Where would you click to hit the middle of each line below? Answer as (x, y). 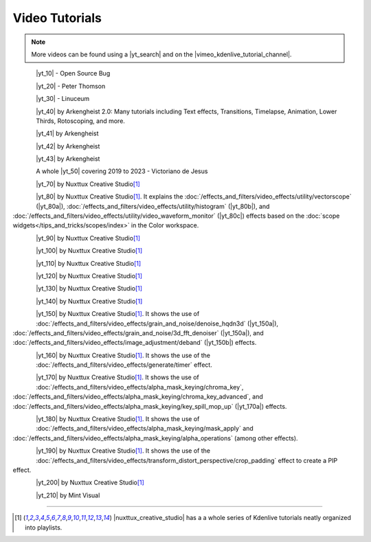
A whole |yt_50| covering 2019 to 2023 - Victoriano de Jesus (122, 171)
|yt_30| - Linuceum (63, 99)
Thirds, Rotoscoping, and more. (80, 121)
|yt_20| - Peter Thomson (71, 86)
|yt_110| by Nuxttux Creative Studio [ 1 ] (89, 263)
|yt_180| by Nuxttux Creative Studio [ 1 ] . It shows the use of (118, 419)
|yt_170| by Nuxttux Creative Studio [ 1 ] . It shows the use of (117, 377)
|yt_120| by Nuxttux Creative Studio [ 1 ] (89, 275)
